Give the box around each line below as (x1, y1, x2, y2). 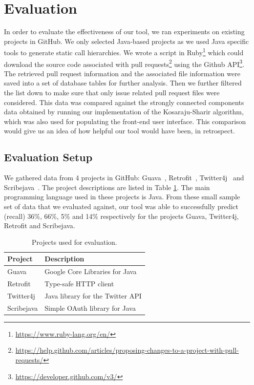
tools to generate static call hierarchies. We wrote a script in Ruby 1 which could (4, 46, 244, 57)
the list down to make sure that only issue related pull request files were (4, 87, 220, 97)
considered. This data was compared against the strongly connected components (4, 97, 244, 107)
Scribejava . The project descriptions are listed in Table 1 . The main (4, 182, 210, 192)
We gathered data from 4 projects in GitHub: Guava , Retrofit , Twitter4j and (4, 172, 244, 183)
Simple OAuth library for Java (44, 302, 136, 313)
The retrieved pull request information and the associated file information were (4, 68, 240, 78)
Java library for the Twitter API (44, 290, 142, 300)
